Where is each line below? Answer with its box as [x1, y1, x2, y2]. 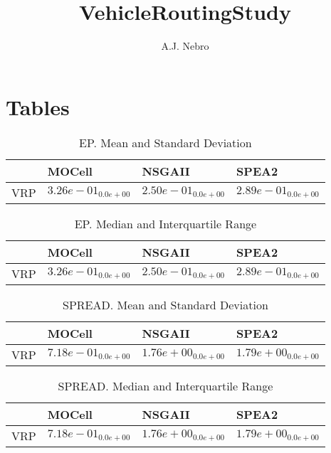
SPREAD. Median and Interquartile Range [58, 377, 273, 394]
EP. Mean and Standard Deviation [79, 134, 252, 151]
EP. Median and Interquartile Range [74, 215, 257, 232]
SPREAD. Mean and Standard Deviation [63, 296, 268, 313]
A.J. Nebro [161, 38, 209, 53]
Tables [6, 92, 70, 121]
